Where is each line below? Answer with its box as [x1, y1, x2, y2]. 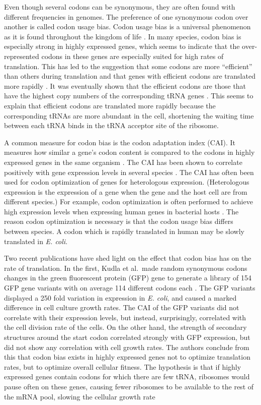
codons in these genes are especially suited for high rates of [41, 50, 224, 61]
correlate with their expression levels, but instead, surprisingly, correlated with [4, 312, 246, 322]
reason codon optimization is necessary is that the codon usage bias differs [4, 216, 233, 226]
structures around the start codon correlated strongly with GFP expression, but [4, 332, 250, 342]
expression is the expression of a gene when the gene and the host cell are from [4, 186, 247, 197]
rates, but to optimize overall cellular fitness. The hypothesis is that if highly [4, 361, 241, 372]
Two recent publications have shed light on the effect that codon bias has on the [4, 253, 251, 263]
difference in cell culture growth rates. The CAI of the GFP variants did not [4, 302, 239, 313]
